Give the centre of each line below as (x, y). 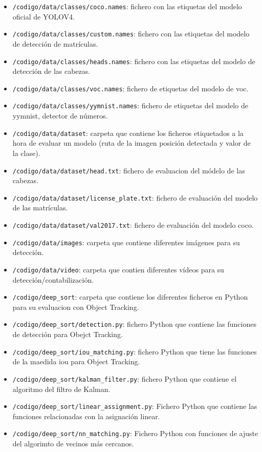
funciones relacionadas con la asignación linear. (86, 416)
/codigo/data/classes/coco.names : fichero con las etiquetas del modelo (127, 6)
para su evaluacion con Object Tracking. (76, 307)
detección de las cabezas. (51, 71)
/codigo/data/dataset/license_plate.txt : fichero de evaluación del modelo (135, 197)
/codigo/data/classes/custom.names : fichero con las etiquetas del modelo (131, 34)
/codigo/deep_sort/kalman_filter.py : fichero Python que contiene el (125, 378)
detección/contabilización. (53, 279)
